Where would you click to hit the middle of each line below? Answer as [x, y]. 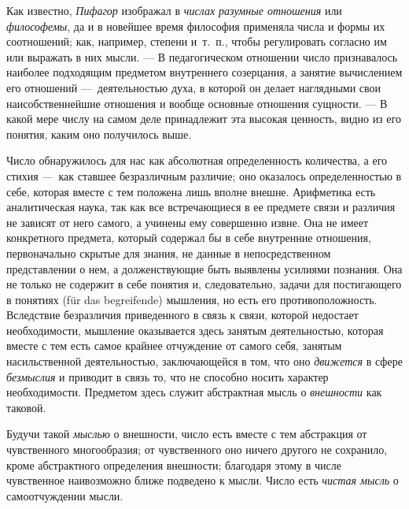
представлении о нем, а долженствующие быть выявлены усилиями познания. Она [204, 268]
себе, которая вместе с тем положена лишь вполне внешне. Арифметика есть [191, 191]
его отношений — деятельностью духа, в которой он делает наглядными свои [194, 87]
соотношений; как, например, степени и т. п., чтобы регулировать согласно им [197, 41]
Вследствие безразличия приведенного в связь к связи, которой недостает [182, 315]
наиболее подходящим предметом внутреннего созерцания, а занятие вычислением [204, 72]
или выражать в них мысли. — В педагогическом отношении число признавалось [202, 56]
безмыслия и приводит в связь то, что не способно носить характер [168, 376]
